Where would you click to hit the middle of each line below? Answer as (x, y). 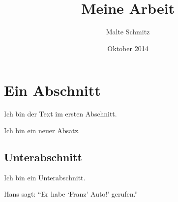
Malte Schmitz (128, 32)
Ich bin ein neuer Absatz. (42, 130)
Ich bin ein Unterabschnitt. (45, 177)
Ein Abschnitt (52, 90)
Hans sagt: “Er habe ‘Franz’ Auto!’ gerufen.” (71, 194)
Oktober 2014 (128, 48)
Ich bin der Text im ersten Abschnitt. (60, 114)
